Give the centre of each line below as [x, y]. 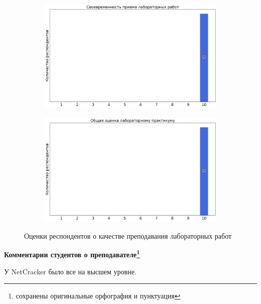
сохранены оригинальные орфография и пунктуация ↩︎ [98, 296]
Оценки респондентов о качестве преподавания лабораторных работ [128, 235]
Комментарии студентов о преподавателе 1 [72, 254]
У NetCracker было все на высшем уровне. [70, 271]
